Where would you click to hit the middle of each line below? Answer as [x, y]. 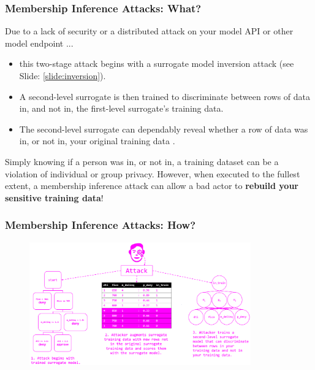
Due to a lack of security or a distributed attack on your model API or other [149, 31]
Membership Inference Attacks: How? [101, 225]
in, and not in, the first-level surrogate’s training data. [121, 108]
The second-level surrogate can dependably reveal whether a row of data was [164, 129]
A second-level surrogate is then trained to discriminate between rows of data [165, 96]
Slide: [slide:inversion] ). [63, 75]
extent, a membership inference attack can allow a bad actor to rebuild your [152, 186]
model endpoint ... [39, 43]
